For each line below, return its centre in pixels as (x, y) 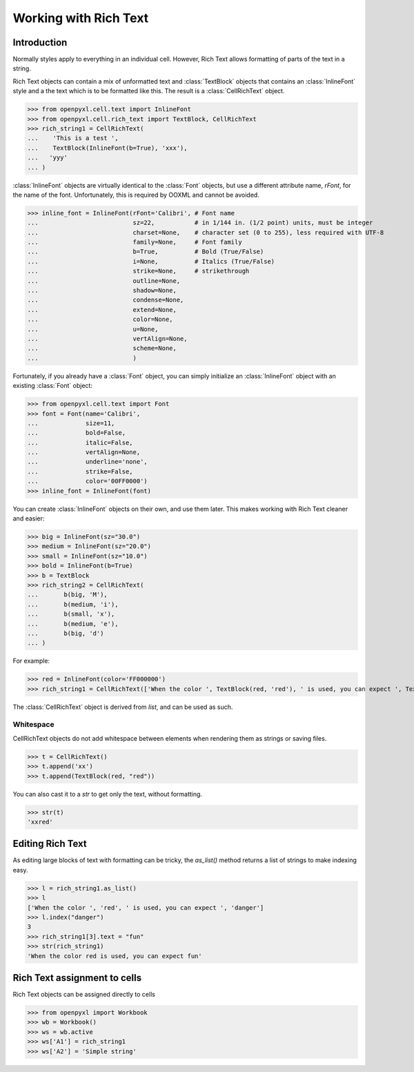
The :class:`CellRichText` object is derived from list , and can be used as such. (123, 707)
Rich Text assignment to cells (77, 978)
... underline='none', (87, 462)
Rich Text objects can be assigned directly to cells (84, 995)
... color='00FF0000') (87, 481)
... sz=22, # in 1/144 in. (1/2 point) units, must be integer (200, 223)
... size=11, (71, 423)
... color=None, (100, 320)
